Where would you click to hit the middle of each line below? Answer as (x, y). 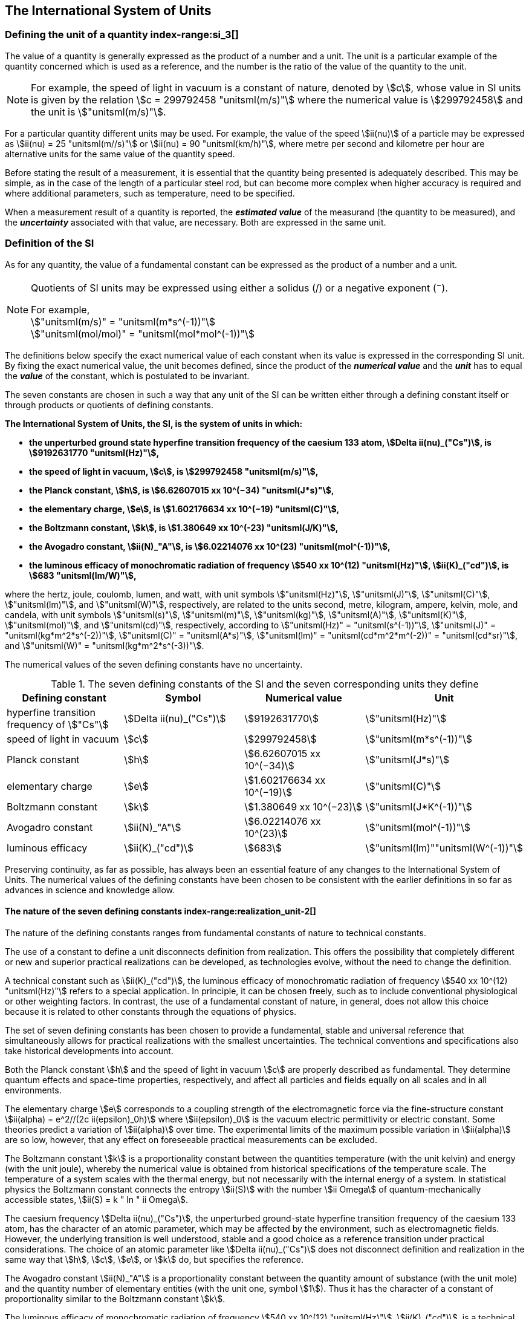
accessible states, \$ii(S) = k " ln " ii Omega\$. (97, 1200)
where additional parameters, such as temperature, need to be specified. (150, 193)
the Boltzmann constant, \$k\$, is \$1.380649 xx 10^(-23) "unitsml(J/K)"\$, (184, 527)
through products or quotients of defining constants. (109, 405)
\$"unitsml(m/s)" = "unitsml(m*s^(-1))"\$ (123, 321)
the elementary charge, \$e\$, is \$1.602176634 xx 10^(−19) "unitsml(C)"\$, (184, 509)
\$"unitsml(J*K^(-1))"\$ (419, 806)
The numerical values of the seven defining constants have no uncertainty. (154, 664)
